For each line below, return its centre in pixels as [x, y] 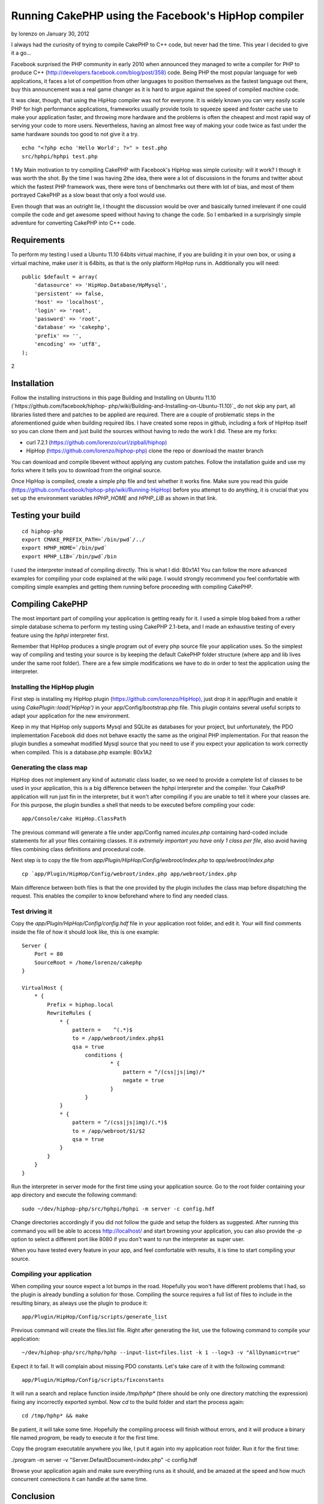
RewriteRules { [69, 1013]
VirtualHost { [42, 988]
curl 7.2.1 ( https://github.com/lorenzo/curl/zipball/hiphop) [97, 442]
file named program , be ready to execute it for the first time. [85, 1437]
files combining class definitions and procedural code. [78, 849]
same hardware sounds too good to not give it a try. [75, 134]
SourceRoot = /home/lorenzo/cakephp [88, 962]
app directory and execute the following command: [74, 1195]
